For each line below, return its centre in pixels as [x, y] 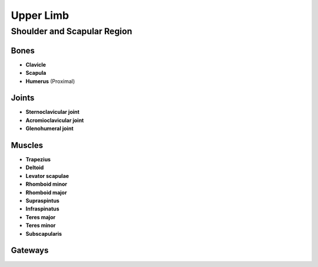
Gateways [30, 250]
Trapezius [38, 160]
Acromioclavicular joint [55, 120]
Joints [23, 98]
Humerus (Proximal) [50, 81]
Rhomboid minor [47, 184]
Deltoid [35, 167]
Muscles [27, 145]
